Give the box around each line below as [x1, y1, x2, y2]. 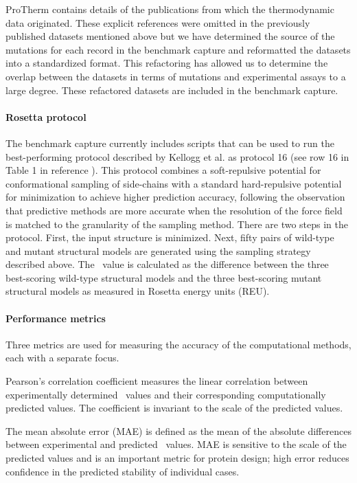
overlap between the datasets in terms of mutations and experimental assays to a [5, 69, 346, 83]
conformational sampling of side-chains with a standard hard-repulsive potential [5, 176, 342, 190]
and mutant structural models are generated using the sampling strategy [5, 243, 311, 258]
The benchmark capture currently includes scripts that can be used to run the [5, 135, 334, 150]
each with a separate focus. [5, 350, 119, 365]
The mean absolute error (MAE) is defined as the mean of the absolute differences [5, 423, 352, 438]
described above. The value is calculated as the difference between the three [5, 257, 329, 271]
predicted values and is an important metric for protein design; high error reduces [5, 451, 349, 465]
